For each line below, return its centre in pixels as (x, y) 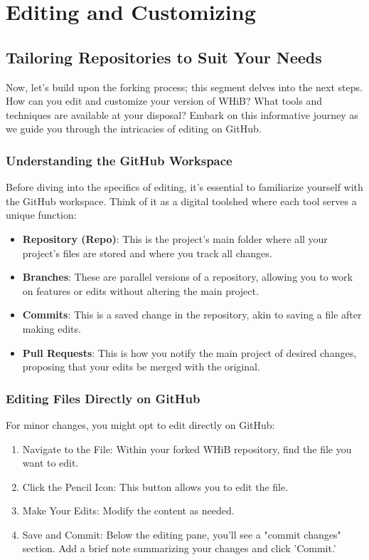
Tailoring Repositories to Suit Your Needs (164, 57)
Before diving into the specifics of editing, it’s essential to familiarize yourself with (184, 187)
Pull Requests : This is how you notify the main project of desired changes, (189, 352)
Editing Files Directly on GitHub (103, 398)
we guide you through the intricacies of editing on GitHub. (134, 129)
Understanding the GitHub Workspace (119, 160)
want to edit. (50, 463)
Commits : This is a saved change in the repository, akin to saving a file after (192, 315)
